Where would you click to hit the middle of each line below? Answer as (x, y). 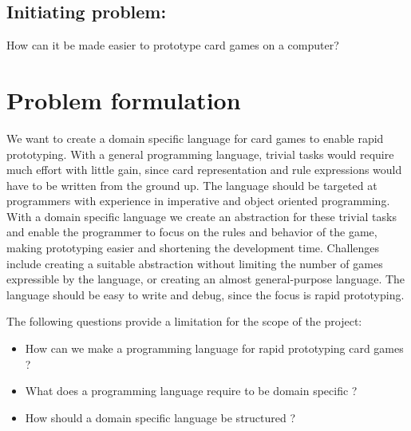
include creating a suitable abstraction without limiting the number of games (195, 263)
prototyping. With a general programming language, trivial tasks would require (200, 154)
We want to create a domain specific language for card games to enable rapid (195, 138)
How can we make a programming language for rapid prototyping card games (214, 348)
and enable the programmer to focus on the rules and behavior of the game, (192, 232)
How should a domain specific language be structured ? (160, 417)
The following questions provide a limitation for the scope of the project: (184, 321)
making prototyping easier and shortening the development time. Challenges (193, 248)
